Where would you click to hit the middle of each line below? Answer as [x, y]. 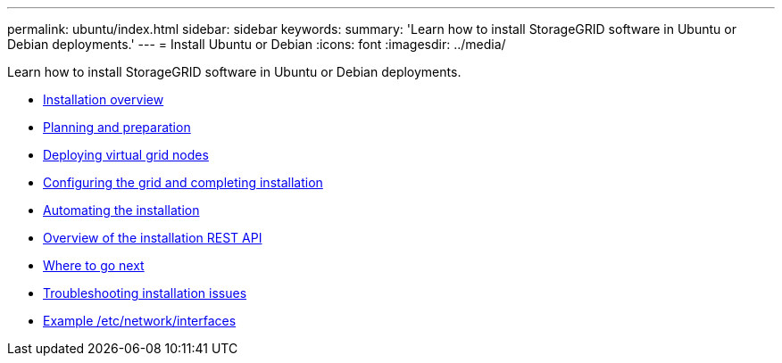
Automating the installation [121, 210]
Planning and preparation [117, 127]
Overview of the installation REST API [153, 238]
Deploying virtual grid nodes [126, 155]
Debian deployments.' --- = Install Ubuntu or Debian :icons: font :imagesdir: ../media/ [257, 44]
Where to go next [94, 265]
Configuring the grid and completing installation [183, 182]
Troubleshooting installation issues [145, 293]
